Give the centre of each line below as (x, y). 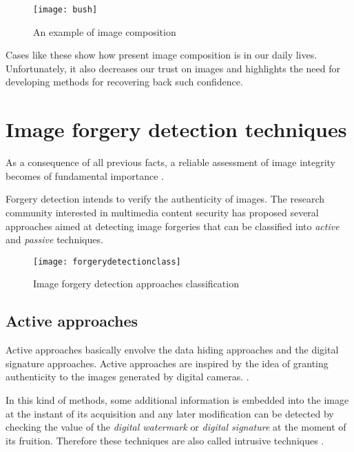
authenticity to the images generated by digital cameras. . (127, 377)
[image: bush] (65, 10)
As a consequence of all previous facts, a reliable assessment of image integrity (170, 162)
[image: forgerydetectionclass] (107, 261)
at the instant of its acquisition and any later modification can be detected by (170, 413)
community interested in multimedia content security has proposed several (162, 212)
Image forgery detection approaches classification (136, 284)
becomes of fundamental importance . (85, 175)
